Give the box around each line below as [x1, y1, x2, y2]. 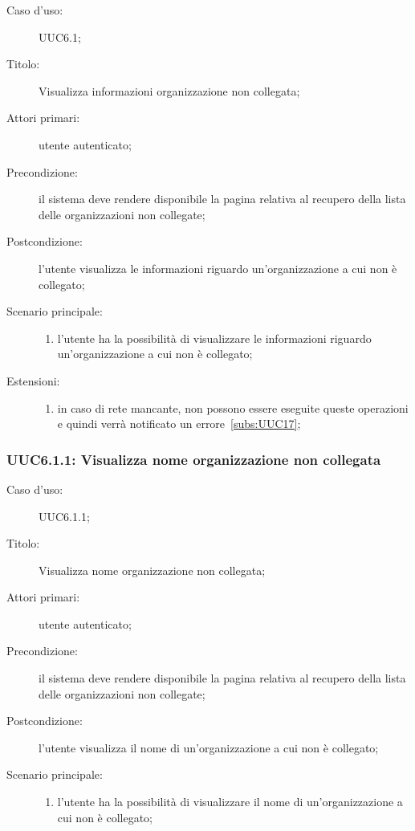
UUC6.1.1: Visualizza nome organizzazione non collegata [6, 449, 381, 469]
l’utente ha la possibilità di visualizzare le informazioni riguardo [57, 329, 372, 346]
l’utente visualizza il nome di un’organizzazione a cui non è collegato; [39, 739, 379, 756]
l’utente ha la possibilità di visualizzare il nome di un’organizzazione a [57, 793, 403, 810]
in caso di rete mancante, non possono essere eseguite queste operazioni [57, 399, 409, 416]
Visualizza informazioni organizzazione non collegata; [39, 82, 300, 99]
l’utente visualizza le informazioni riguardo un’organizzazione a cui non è [39, 259, 397, 276]
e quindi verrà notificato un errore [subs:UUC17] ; [57, 415, 301, 432]
